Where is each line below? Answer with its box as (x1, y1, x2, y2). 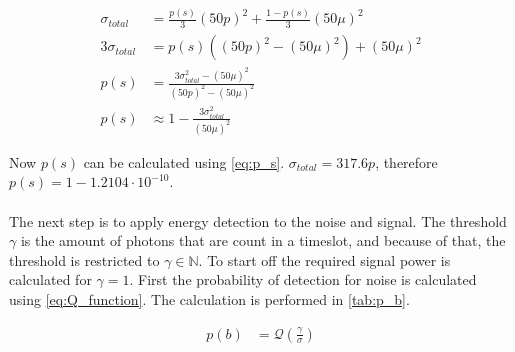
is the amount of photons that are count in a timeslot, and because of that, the (20, 230, 506, 251)
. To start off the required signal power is (198, 249, 451, 270)
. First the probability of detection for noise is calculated (129, 269, 477, 290)
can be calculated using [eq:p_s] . (83, 151, 285, 172)
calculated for (9, 269, 92, 290)
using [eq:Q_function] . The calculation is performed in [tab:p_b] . (9, 288, 410, 309)
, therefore (375, 151, 438, 172)
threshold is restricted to (9, 249, 160, 270)
